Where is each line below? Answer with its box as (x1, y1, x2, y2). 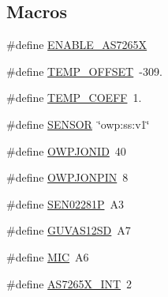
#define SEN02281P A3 (6, 195, 124, 212)
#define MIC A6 (6, 248, 89, 265)
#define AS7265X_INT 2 (6, 275, 133, 291)
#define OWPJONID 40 (6, 142, 126, 159)
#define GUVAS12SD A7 (6, 222, 131, 239)
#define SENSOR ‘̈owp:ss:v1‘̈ (6, 115, 150, 132)
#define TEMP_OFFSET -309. (6, 62, 162, 79)
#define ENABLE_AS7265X (6, 36, 147, 53)
